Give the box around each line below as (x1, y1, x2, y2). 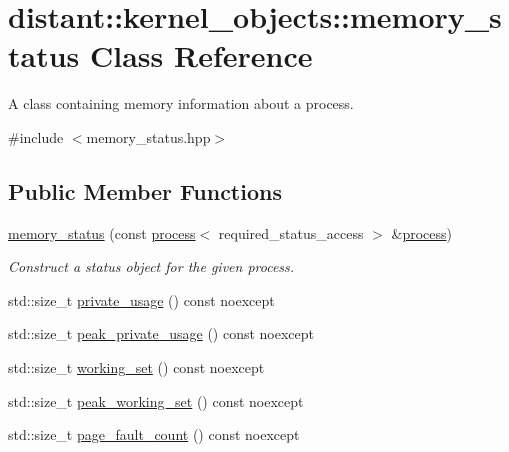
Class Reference (90, 35, 313, 76)
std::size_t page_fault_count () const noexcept (8, 424, 300, 445)
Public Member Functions (8, 175, 282, 206)
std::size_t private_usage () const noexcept (8, 289, 275, 310)
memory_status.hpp (86, 126, 211, 147)
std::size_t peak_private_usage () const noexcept (8, 323, 315, 344)
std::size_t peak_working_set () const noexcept (8, 390, 304, 411)
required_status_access (218, 222, 364, 243)
